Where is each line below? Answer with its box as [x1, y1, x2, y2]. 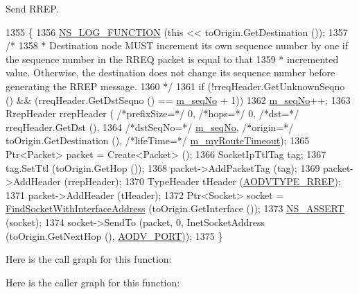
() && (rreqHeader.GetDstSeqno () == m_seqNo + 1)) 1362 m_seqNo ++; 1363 [6, 92, 351, 107]
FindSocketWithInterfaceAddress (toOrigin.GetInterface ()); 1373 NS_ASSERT [6, 201, 344, 216]
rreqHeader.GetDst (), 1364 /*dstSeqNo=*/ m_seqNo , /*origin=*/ [6, 119, 294, 134]
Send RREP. [6, 1, 59, 15]
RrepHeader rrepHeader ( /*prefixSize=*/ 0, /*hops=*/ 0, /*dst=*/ [6, 106, 299, 121]
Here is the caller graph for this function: [6, 275, 180, 289]
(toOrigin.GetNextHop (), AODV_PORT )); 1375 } [6, 228, 223, 243]
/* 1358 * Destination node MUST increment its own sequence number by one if [6, 38, 348, 53]
